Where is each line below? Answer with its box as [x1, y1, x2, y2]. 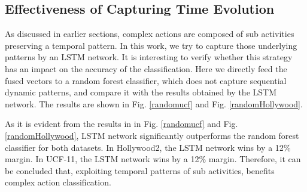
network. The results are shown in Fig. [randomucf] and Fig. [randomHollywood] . [5, 97, 303, 110]
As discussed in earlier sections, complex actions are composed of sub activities [5, 27, 294, 40]
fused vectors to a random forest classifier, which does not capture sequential [5, 74, 287, 86]
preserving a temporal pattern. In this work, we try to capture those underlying [5, 39, 297, 51]
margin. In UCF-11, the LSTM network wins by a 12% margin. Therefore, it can [5, 153, 301, 165]
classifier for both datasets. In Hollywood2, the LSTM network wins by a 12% [5, 141, 291, 153]
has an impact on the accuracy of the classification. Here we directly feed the [5, 62, 287, 75]
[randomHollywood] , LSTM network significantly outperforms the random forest [5, 129, 299, 141]
